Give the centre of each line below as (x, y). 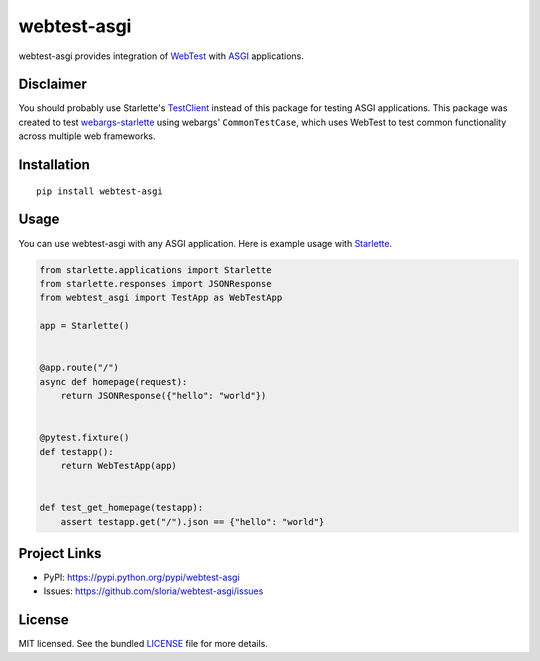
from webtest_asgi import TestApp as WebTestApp (161, 298)
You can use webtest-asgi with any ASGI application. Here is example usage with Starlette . (205, 243)
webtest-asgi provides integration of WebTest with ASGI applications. (161, 56)
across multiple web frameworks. (87, 136)
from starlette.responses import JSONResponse (155, 283)
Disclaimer (52, 84)
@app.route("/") (79, 368)
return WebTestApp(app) (118, 465)
